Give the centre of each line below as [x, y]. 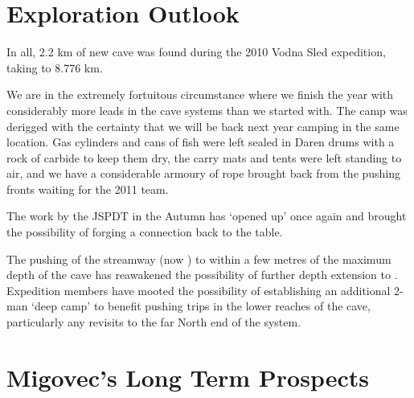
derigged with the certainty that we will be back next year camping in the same [203, 126]
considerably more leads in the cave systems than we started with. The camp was [207, 110]
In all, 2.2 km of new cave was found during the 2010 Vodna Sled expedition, [196, 52]
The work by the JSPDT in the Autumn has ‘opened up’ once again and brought [207, 216]
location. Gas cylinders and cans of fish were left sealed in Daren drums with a [201, 142]
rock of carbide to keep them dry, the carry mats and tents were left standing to [204, 157]
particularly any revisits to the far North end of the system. [154, 322]
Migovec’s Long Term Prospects [188, 377]
